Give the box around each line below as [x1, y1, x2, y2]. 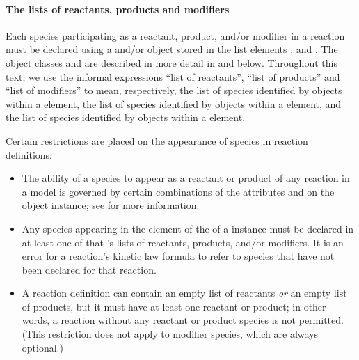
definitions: [6, 147, 52, 162]
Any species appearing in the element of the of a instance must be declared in [22, 221, 354, 235]
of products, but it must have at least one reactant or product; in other [22, 299, 326, 313]
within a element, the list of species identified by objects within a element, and [6, 96, 342, 111]
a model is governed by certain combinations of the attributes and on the [22, 184, 335, 198]
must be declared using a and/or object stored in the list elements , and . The [6, 42, 338, 56]
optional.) [22, 340, 63, 354]
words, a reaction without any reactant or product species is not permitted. [22, 313, 344, 327]
